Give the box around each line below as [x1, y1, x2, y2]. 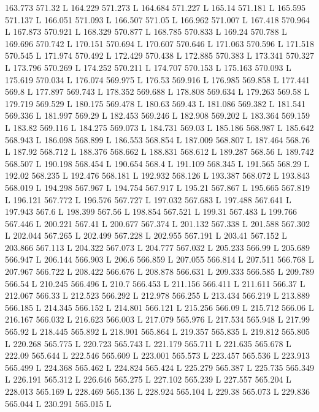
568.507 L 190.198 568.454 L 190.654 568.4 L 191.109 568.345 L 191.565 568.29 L [5, 157, 310, 170]
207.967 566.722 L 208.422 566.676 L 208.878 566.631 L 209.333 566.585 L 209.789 [5, 265, 314, 278]
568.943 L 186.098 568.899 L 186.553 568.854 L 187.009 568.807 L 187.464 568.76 [5, 133, 310, 146]
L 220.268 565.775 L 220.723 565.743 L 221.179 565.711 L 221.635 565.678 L [5, 337, 291, 350]
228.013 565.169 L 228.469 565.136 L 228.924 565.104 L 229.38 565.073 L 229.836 [5, 385, 310, 397]
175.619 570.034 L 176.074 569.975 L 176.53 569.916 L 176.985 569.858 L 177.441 [5, 73, 310, 86]
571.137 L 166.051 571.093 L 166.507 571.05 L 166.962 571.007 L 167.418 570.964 [5, 13, 310, 26]
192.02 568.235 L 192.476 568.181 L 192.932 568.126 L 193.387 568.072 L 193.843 [5, 169, 310, 182]
